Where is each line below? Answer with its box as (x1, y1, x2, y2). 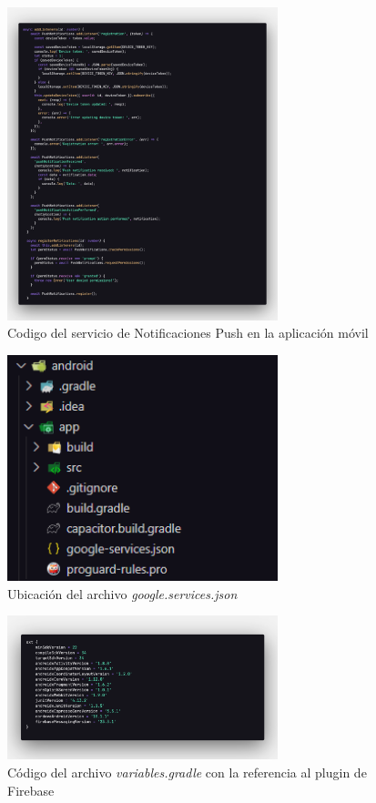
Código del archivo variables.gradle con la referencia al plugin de (7, 763, 367, 782)
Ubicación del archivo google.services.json (7, 584, 238, 603)
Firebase (7, 780, 55, 799)
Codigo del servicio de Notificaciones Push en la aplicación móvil (7, 323, 369, 342)
